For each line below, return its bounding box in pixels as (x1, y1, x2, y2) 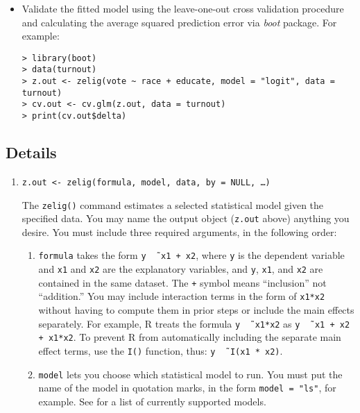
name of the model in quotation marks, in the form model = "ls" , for (38, 380, 336, 395)
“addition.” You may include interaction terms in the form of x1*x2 (38, 289, 325, 303)
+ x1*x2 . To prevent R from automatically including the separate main (38, 330, 341, 344)
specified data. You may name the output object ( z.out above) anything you (22, 211, 350, 226)
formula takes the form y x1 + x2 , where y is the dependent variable (38, 248, 345, 262)
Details (6, 142, 57, 163)
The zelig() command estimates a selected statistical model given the (22, 197, 324, 212)
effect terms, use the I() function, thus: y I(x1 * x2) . (38, 344, 283, 358)
